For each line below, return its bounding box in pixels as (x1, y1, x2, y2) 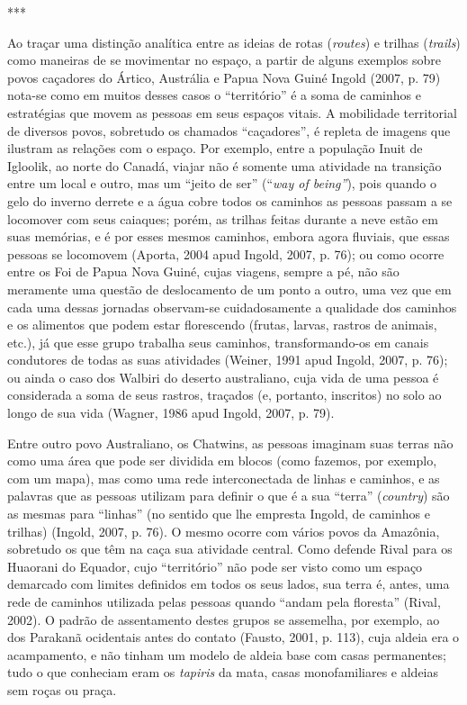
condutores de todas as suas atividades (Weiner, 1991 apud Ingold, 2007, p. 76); (7, 350, 448, 369)
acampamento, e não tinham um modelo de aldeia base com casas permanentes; (7, 645, 446, 664)
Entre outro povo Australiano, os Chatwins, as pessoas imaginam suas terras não (7, 433, 454, 452)
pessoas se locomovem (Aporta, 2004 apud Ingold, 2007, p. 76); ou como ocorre (7, 244, 445, 263)
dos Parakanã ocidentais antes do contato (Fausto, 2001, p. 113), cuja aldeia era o (7, 628, 460, 646)
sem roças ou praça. (7, 680, 117, 699)
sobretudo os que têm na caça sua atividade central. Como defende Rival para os (7, 539, 453, 558)
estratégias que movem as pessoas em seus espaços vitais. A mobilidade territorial (7, 103, 457, 122)
